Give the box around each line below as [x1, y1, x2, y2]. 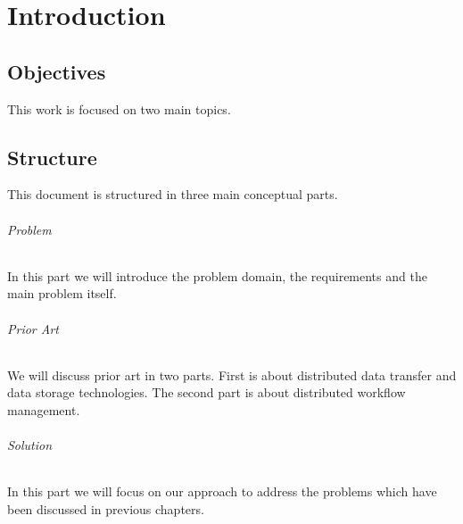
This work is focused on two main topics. [7, 99, 231, 118]
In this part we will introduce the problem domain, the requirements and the [7, 266, 427, 285]
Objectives [7, 57, 106, 85]
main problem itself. [7, 284, 117, 303]
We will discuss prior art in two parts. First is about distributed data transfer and [7, 365, 457, 384]
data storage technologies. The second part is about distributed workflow [7, 383, 406, 402]
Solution [7, 436, 53, 454]
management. [7, 400, 80, 419]
